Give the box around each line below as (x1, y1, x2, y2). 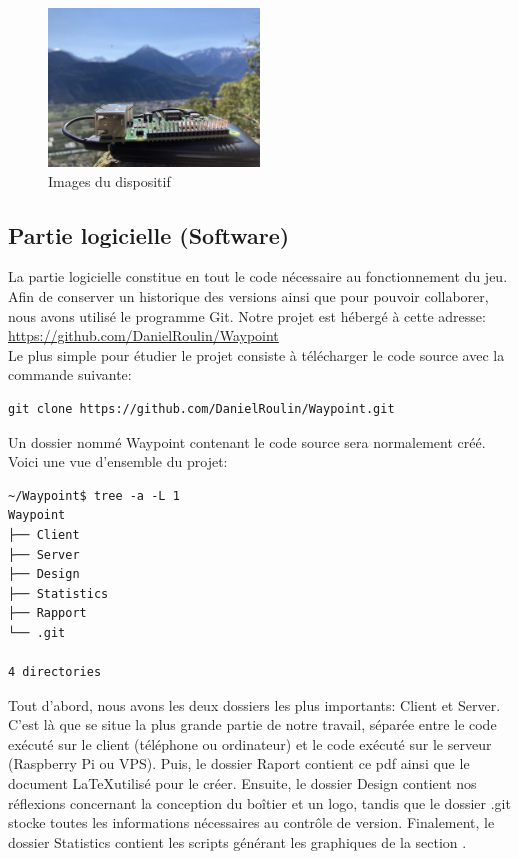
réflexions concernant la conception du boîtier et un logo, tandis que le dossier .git (8, 792, 511, 813)
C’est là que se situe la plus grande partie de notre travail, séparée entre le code (8, 714, 497, 735)
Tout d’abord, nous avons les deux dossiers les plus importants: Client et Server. (8, 694, 501, 715)
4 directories (8, 665, 102, 680)
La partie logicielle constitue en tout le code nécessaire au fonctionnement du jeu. (8, 266, 508, 287)
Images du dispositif (48, 170, 171, 191)
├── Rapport (8, 606, 87, 621)
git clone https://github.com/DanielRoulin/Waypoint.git (8, 401, 395, 416)
